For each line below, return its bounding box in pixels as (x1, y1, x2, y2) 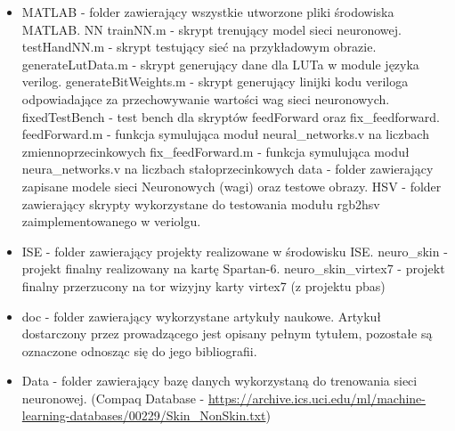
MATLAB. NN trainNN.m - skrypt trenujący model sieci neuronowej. (21, 20, 402, 38)
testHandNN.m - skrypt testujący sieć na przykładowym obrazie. (21, 37, 377, 56)
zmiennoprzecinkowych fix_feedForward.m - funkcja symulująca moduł (21, 142, 410, 160)
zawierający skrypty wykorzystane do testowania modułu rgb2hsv (21, 194, 380, 213)
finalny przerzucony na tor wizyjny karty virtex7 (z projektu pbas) (21, 276, 386, 295)
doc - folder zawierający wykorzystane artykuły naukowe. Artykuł (21, 306, 382, 325)
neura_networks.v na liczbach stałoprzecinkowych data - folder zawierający (21, 159, 434, 178)
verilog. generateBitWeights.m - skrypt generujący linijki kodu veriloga (21, 72, 409, 91)
